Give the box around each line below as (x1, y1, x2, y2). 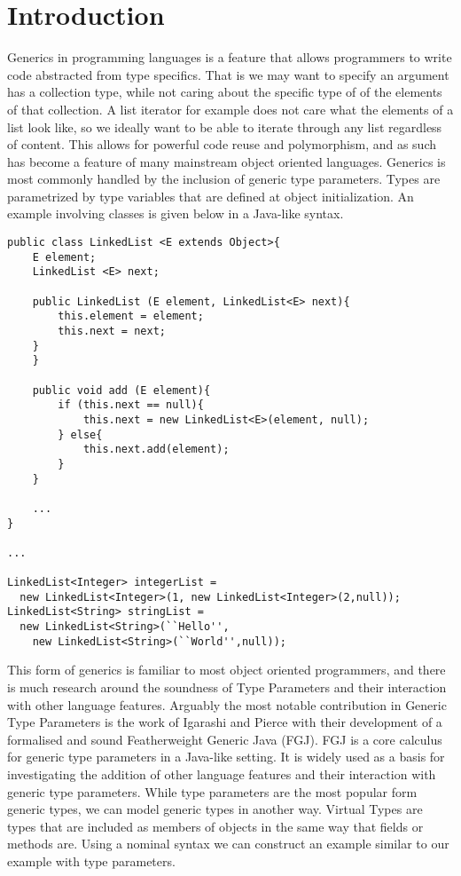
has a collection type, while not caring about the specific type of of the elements (7, 83, 442, 101)
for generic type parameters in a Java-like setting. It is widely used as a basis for (7, 747, 445, 766)
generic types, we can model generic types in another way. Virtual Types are (7, 800, 423, 818)
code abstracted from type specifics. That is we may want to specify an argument (7, 65, 449, 83)
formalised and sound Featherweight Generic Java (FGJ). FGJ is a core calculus (7, 730, 442, 748)
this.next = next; (58, 325, 166, 337)
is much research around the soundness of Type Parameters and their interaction (7, 678, 447, 697)
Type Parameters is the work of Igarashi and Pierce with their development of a (7, 713, 442, 731)
